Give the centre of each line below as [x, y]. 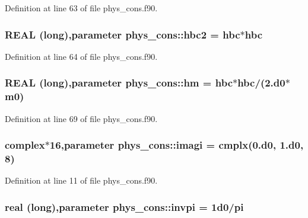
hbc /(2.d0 [261, 83]
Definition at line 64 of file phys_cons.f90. [81, 56]
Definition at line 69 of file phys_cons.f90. [81, 118]
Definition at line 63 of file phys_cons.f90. [81, 8]
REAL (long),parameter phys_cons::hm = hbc [119, 83]
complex [25, 145]
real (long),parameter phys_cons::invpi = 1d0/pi [124, 206]
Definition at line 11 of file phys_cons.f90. [81, 180]
